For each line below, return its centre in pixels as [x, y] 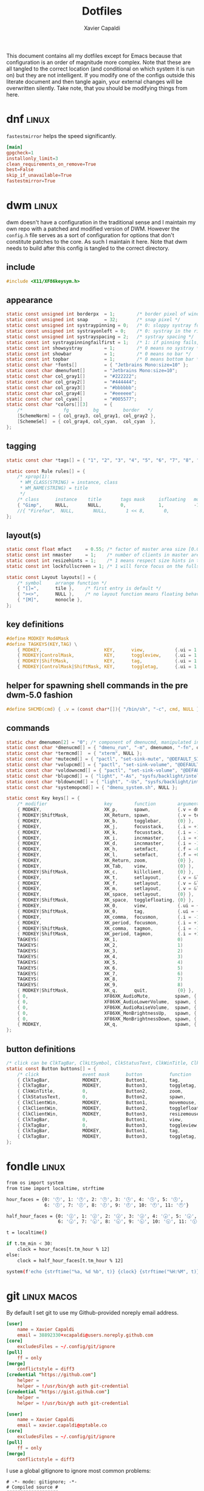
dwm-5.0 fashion [39, 695]
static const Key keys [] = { [43, 798]
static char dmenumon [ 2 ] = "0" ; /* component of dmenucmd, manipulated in [103, 742]
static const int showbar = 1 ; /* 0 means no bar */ [99, 354]
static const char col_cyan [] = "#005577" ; [72, 399]
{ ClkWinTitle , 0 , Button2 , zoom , [100, 1091]
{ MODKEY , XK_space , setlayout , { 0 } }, [106, 894]
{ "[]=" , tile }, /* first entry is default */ [90, 589]
